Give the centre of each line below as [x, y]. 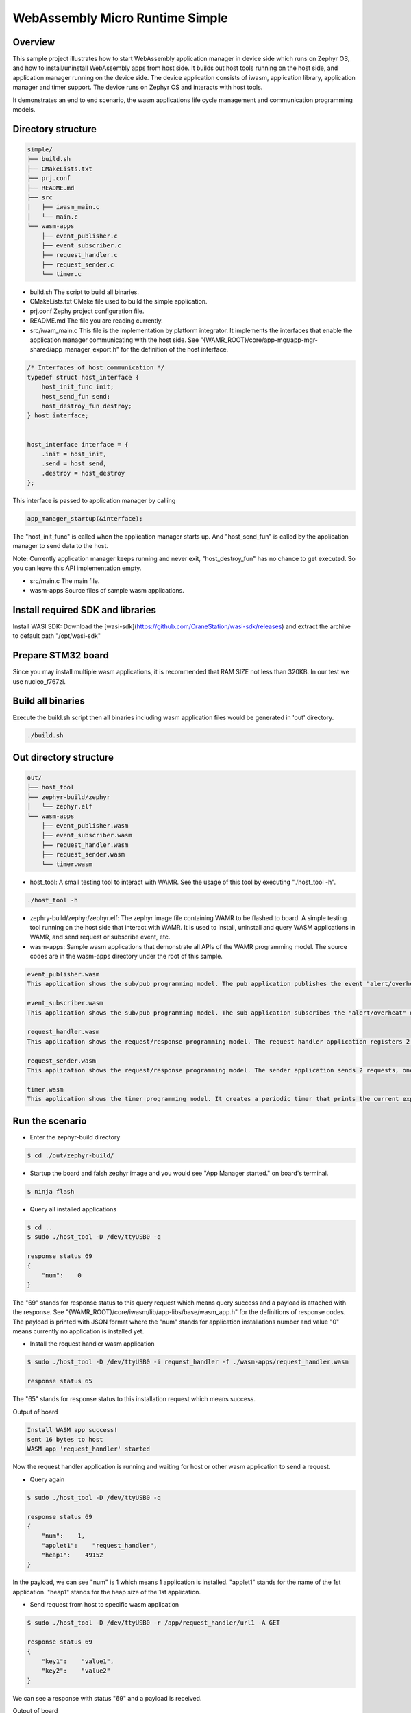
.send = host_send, [74, 464]
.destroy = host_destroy [83, 473]
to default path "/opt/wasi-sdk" [57, 636]
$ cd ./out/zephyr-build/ [71, 1155]
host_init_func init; [78, 387]
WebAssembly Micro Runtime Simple [121, 18]
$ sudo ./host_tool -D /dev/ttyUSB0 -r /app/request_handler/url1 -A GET [153, 1623]
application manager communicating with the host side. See [114, 340]
